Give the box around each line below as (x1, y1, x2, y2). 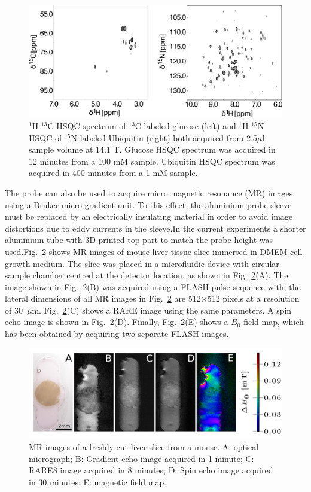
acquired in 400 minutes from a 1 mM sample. (29, 166, 198, 179)
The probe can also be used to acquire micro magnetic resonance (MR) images (5, 186, 293, 199)
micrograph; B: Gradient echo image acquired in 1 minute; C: (29, 452, 254, 464)
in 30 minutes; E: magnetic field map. (29, 475, 167, 488)
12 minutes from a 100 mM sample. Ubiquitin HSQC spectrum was (29, 154, 275, 167)
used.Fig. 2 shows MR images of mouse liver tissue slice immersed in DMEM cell (5, 245, 303, 257)
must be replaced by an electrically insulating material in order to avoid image (5, 210, 293, 223)
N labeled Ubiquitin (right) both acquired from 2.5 (71, 131, 257, 144)
